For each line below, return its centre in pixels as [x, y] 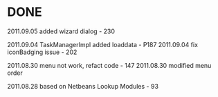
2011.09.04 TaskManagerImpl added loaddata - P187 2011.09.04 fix [103, 44]
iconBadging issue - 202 [42, 52]
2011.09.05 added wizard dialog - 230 [61, 31]
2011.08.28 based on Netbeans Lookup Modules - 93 [83, 86]
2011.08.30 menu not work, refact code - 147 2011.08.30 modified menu [109, 65]
